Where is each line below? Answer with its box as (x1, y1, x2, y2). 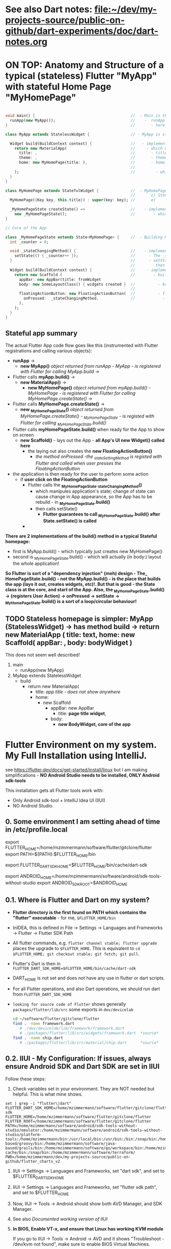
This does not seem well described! (5, 652, 80, 658)
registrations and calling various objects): (5, 348, 92, 354)
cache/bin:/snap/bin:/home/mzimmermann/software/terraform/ (5, 1150, 136, 1155)
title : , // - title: (18, 150, 169, 156)
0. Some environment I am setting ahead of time (5, 818, 160, 826)
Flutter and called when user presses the (35, 460, 122, 466)
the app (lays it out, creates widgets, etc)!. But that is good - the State (5, 581, 155, 587)
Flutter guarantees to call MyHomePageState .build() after (43, 511, 160, 518)
